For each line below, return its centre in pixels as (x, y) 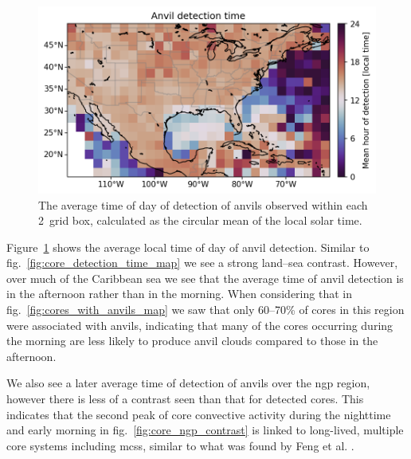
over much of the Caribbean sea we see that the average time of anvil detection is (205, 278)
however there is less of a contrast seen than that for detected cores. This (185, 399)
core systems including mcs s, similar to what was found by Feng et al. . (180, 445)
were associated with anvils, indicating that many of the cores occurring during (200, 325)
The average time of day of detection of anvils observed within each (203, 204)
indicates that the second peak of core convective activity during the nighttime (199, 414)
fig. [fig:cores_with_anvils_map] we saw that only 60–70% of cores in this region (205, 310)
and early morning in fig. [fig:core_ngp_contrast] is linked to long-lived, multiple (205, 430)
